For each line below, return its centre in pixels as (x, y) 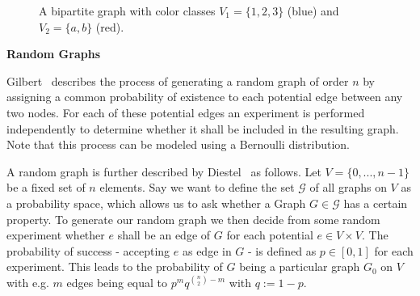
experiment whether (56, 235)
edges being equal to (117, 282)
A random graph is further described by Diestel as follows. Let (164, 171)
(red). (110, 26)
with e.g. (28, 282)
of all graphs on (348, 187)
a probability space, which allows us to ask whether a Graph (156, 203)
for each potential (270, 235)
